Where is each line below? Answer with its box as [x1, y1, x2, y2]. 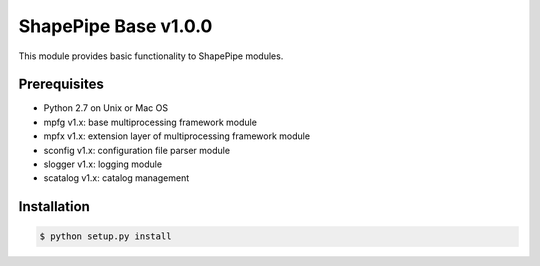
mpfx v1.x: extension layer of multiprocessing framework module [43, 130, 310, 142]
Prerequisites [18, 76, 104, 93]
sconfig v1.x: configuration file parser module [43, 144, 230, 156]
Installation [18, 198, 90, 215]
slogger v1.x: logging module [43, 158, 163, 170]
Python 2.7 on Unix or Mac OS [43, 102, 169, 114]
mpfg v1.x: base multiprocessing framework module [43, 116, 257, 128]
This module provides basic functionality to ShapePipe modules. [18, 50, 284, 62]
